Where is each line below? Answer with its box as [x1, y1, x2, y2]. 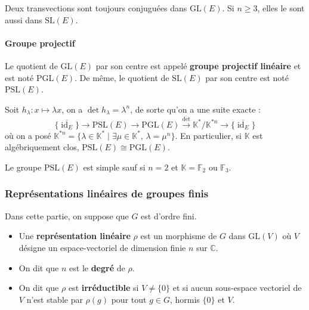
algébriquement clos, [5, 141, 79, 153]
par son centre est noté [205, 71, 289, 83]
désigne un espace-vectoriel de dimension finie [18, 241, 186, 253]
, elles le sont [257, 2, 305, 14]
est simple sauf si [83, 160, 146, 173]
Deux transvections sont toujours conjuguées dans [5, 2, 187, 14]
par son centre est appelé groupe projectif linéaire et [95, 59, 301, 72]
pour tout [111, 293, 147, 305]
